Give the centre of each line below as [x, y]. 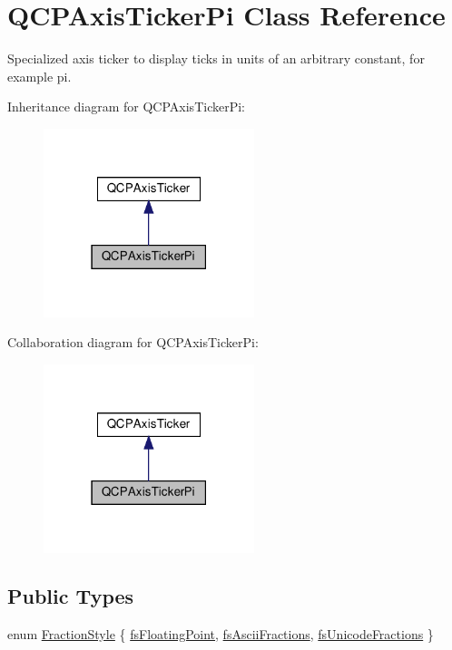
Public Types [71, 596]
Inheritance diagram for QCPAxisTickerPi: [126, 107]
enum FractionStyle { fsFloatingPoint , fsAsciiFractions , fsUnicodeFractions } [221, 634]
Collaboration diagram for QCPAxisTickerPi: [133, 342]
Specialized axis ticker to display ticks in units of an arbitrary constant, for [216, 58]
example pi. [39, 76]
